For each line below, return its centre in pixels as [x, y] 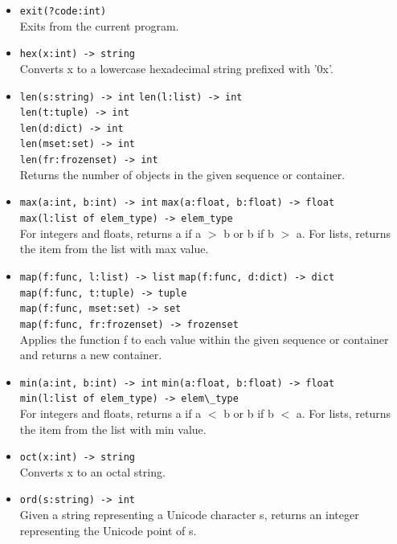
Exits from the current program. [99, 25]
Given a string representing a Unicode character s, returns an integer [189, 515]
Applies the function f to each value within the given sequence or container [204, 339]
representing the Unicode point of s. [108, 530]
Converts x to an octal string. [92, 471]
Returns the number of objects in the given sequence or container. [182, 174]
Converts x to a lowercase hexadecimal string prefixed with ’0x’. [176, 68]
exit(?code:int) [63, 11]
